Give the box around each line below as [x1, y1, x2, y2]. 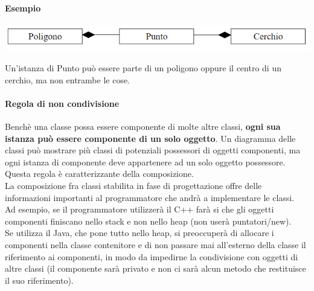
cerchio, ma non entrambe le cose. [5, 73, 130, 86]
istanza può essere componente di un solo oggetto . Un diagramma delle [5, 132, 296, 144]
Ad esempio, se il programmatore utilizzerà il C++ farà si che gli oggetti [5, 203, 274, 216]
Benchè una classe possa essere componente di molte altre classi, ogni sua [5, 120, 281, 133]
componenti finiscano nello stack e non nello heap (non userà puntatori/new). [5, 214, 292, 227]
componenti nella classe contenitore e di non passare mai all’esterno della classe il [5, 238, 306, 251]
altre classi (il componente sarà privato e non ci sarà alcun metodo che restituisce [5, 262, 306, 275]
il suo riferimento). [5, 273, 74, 286]
